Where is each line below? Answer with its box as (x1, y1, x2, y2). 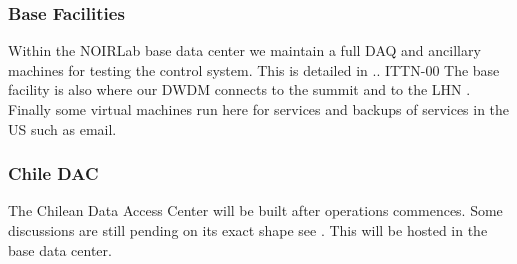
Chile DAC (8, 161, 99, 186)
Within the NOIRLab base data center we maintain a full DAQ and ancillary (8, 40, 481, 61)
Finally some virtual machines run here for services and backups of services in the (8, 99, 510, 119)
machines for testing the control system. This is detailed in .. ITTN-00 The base (8, 59, 500, 80)
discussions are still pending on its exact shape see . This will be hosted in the (8, 220, 488, 240)
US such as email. (8, 118, 117, 139)
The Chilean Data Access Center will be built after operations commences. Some (8, 200, 503, 221)
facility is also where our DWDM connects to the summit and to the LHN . (8, 79, 471, 100)
